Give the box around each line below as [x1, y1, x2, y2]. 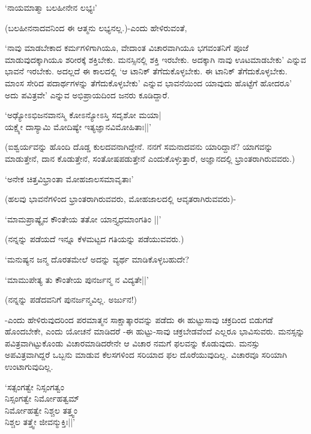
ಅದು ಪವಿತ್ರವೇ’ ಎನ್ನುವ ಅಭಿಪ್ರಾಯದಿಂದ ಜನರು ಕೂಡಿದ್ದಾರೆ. [5, 88, 170, 101]
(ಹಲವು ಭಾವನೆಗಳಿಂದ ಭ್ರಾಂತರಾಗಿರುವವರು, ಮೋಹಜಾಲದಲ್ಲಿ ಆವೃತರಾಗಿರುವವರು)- [5, 192, 237, 205]
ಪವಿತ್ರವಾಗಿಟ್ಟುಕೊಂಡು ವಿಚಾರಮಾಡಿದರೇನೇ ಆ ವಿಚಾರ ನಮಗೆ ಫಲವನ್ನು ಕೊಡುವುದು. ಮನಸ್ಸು [5, 336, 260, 349]
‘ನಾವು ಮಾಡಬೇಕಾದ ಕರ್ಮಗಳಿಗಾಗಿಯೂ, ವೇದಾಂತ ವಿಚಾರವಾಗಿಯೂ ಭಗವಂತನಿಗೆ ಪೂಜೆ [5, 41, 249, 54]
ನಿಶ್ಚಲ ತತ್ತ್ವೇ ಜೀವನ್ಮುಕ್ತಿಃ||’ [5, 415, 75, 428]
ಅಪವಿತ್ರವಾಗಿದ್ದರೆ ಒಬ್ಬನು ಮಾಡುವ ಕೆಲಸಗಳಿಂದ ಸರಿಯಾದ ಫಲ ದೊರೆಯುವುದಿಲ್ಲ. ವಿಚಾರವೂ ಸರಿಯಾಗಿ [5, 348, 287, 361]
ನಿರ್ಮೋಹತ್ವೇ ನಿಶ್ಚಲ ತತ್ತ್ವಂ [5, 403, 77, 416]
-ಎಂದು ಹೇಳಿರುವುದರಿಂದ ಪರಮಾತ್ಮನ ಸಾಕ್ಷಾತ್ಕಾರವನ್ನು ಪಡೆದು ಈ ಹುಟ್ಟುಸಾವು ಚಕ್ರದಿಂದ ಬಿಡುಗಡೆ [5, 313, 273, 325]
